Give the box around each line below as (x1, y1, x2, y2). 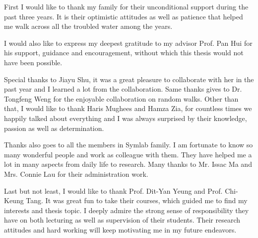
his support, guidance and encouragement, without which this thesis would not (4, 47, 244, 58)
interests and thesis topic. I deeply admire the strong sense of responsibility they (4, 205, 249, 215)
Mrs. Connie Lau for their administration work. (4, 168, 148, 179)
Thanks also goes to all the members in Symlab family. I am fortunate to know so (4, 139, 253, 150)
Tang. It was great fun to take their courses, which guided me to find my (26, 195, 248, 206)
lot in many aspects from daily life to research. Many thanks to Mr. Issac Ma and (4, 159, 252, 169)
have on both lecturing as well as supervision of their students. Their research (4, 215, 240, 225)
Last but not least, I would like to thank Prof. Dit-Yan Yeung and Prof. (4, 185, 223, 196)
